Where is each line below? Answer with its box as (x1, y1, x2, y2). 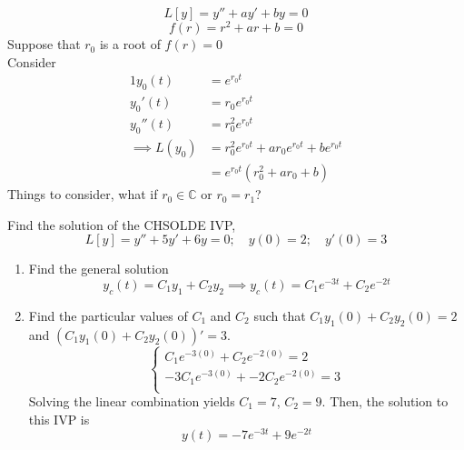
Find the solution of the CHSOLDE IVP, (7, 215, 236, 234)
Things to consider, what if (7, 185, 158, 204)
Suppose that (7, 35, 81, 54)
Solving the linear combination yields (28, 392, 235, 411)
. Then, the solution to (321, 392, 449, 411)
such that (253, 305, 306, 325)
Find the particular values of (28, 305, 188, 325)
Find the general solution (28, 259, 169, 278)
